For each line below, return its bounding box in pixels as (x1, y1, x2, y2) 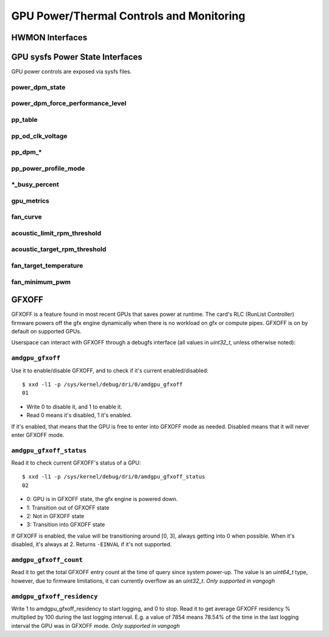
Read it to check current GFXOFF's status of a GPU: (11, 459, 141, 466)
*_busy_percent (11, 180, 59, 189)
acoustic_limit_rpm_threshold (11, 229, 102, 237)
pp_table (11, 115, 38, 124)
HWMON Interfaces (11, 32, 88, 43)
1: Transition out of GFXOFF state (26, 504, 110, 511)
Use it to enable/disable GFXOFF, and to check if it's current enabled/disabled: (11, 366, 208, 374)
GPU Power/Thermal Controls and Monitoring (11, 9, 246, 23)
